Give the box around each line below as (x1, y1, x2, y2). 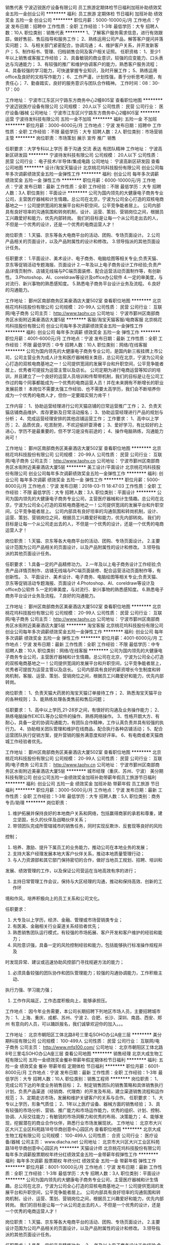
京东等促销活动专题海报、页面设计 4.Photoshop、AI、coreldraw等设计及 (5, 580, 155, 586)
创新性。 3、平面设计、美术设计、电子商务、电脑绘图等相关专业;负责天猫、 (5, 574, 160, 580)
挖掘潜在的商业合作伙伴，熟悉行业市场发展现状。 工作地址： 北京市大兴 (14, 1120, 162, 1126)
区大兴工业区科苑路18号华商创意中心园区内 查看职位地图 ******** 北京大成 (5, 1126, 161, 1132)
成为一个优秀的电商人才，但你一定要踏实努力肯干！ (5, 392, 111, 398)
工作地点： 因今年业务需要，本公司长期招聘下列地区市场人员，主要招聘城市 (5, 1008, 161, 1014)
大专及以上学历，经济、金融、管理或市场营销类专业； (12, 917, 123, 923)
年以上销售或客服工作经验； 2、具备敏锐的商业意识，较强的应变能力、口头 (5, 55, 159, 61)
